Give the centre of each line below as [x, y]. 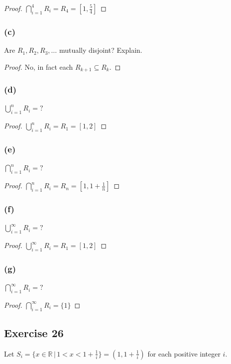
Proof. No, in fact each [39, 66]
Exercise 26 [34, 333]
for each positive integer [184, 353]
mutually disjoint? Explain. [101, 50]
